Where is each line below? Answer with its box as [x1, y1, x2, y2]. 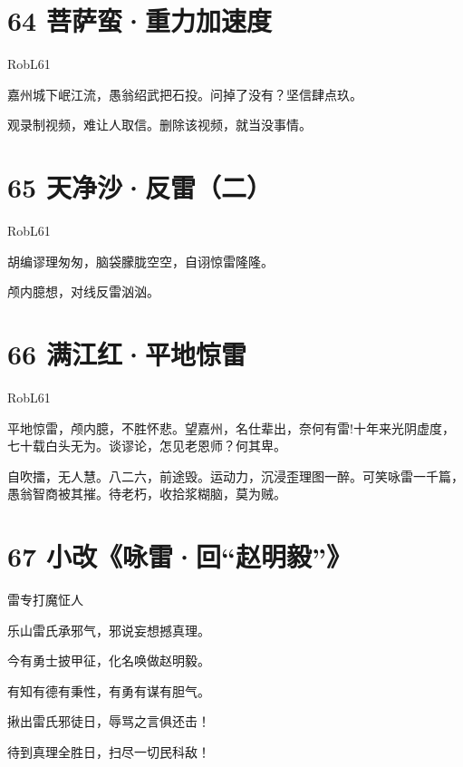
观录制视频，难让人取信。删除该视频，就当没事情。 [7, 115, 312, 134]
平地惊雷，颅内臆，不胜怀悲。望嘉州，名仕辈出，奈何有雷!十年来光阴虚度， [7, 418, 455, 437]
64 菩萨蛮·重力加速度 [7, 2, 272, 39]
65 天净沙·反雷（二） [7, 169, 272, 206]
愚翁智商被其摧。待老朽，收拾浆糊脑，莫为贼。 [7, 484, 286, 503]
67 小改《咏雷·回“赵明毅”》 [7, 538, 352, 575]
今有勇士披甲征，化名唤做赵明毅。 [7, 651, 210, 670]
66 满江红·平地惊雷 [7, 335, 246, 372]
